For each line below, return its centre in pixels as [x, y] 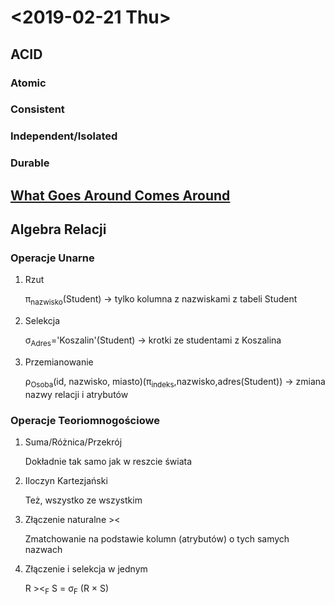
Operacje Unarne [52, 258]
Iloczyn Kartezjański [66, 481]
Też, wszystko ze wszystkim [83, 500]
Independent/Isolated [64, 136]
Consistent [37, 109]
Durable [30, 163]
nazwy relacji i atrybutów [76, 394]
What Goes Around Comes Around [120, 195]
